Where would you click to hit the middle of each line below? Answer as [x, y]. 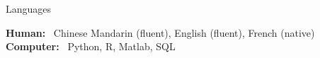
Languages [29, 8]
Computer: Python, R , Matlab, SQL [91, 46]
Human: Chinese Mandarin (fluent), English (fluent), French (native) [160, 32]
